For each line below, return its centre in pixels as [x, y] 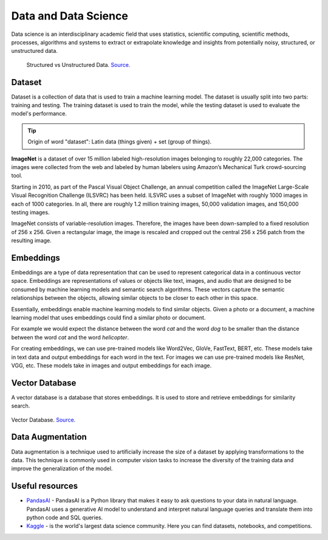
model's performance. [39, 114]
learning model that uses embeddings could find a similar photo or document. [108, 317]
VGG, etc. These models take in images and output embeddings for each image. [111, 365]
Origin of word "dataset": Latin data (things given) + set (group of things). [120, 142]
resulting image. [31, 241]
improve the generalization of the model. [62, 469]
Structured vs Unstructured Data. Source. [78, 64]
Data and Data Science [70, 16]
